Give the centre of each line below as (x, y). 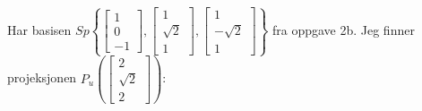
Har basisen (39, 29)
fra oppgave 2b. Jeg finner (343, 29)
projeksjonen (42, 77)
